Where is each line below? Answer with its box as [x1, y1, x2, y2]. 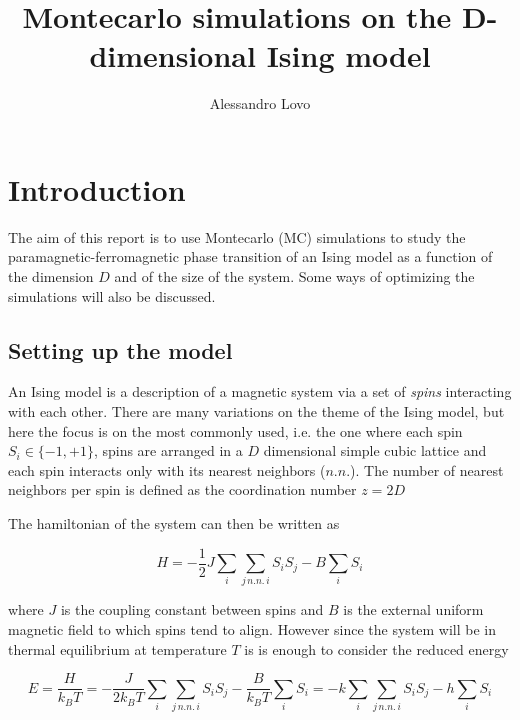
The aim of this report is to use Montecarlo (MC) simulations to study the [8, 226, 466, 247]
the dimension [8, 266, 94, 287]
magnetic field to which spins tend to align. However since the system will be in [8, 618, 497, 639]
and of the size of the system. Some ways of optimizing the [114, 266, 475, 287]
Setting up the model [8, 334, 233, 365]
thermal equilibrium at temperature [8, 638, 227, 659]
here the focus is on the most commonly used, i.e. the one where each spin [8, 420, 463, 441]
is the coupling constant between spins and [60, 599, 324, 620]
